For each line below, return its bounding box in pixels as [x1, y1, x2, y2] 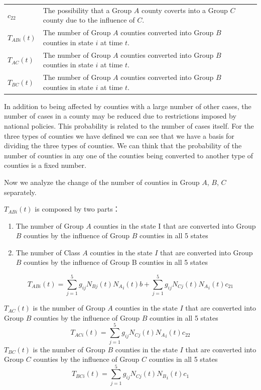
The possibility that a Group [43, 5, 132, 15]
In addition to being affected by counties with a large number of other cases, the [4, 101, 251, 111]
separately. [4, 186, 37, 197]
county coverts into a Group [142, 5, 228, 15]
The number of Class [16, 247, 80, 257]
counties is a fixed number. [4, 160, 86, 170]
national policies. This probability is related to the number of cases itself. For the [4, 120, 254, 131]
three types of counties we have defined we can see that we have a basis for [4, 130, 234, 141]
